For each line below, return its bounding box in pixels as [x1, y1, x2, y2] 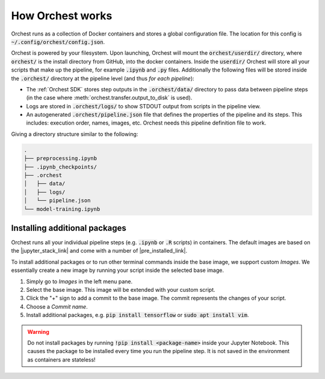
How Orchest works [11, 9, 113, 22]
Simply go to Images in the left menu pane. [26, 277, 133, 285]
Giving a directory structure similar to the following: [11, 130, 138, 138]
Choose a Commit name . [26, 303, 88, 310]
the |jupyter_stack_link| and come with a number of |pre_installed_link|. [11, 247, 188, 254]
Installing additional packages [11, 223, 126, 233]
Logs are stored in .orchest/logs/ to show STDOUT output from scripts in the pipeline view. [26, 102, 261, 109]
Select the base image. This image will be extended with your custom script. [26, 286, 216, 294]
